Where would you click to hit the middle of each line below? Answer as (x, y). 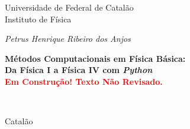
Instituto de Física (38, 19)
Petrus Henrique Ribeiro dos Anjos (68, 39)
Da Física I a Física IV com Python (79, 70)
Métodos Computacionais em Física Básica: (95, 58)
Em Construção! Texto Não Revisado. (84, 81)
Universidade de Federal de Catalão (69, 7)
